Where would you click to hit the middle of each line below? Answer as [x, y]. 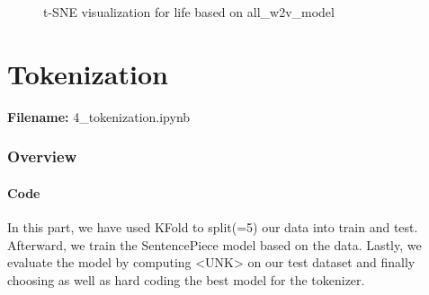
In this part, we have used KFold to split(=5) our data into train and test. [213, 226]
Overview [42, 156]
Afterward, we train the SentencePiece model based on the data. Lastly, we [214, 244]
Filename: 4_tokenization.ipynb [99, 116]
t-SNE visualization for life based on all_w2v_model [189, 12]
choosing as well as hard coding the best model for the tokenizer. [186, 279]
